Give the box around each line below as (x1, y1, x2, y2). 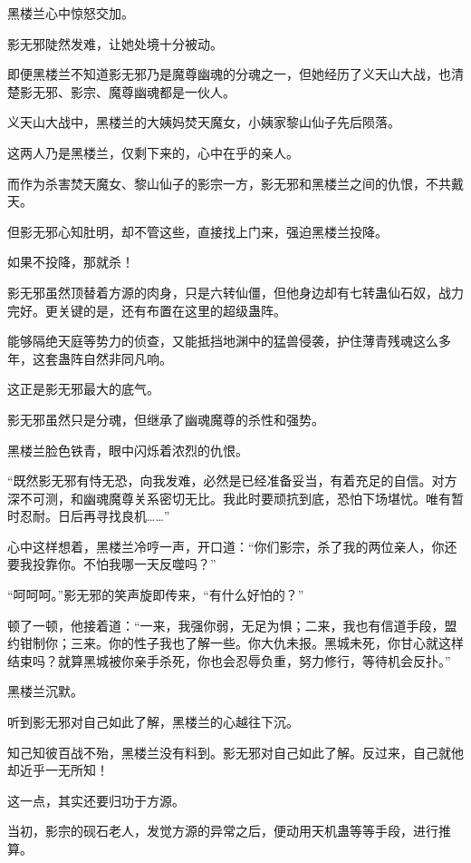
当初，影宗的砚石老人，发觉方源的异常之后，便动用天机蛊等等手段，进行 (7, 821, 438, 840)
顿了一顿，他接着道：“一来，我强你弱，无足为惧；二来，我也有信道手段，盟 (7, 615, 457, 634)
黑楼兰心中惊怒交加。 (7, 4, 134, 22)
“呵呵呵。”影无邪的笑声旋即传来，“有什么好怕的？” (7, 585, 304, 604)
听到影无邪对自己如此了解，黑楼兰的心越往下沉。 (7, 712, 299, 731)
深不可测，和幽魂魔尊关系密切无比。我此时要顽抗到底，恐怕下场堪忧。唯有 (7, 488, 451, 507)
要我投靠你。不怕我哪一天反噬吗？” (7, 554, 216, 574)
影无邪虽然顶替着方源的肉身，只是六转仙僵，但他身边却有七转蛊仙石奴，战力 (7, 282, 464, 301)
